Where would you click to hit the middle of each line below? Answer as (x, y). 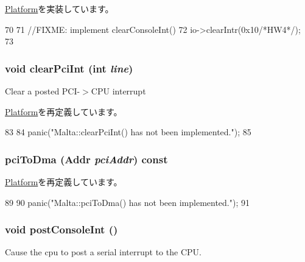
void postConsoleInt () (61, 229)
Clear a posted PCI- (43, 91)
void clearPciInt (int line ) (69, 68)
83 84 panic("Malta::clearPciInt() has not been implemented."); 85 (128, 132)
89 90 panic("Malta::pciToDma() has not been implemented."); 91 (127, 202)
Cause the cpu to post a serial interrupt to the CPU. (103, 252)
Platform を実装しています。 (59, 9)
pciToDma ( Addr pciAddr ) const (86, 159)
